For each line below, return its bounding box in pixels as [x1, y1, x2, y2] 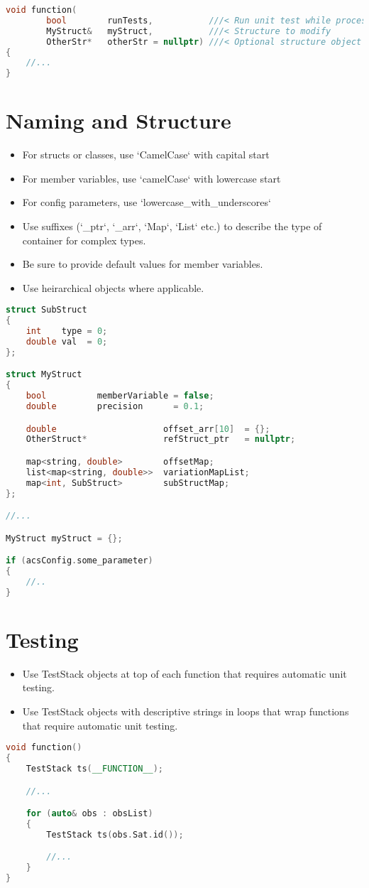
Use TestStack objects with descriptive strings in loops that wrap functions [22, 704, 349, 719]
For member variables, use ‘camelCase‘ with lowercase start [22, 170, 281, 185]
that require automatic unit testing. [22, 718, 178, 732]
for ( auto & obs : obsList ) [26, 808, 153, 819]
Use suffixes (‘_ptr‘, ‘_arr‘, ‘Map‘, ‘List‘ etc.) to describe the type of [22, 219, 322, 234]
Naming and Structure [6, 106, 231, 135]
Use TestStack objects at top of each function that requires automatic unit [22, 666, 347, 681]
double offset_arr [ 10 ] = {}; [26, 423, 270, 434]
